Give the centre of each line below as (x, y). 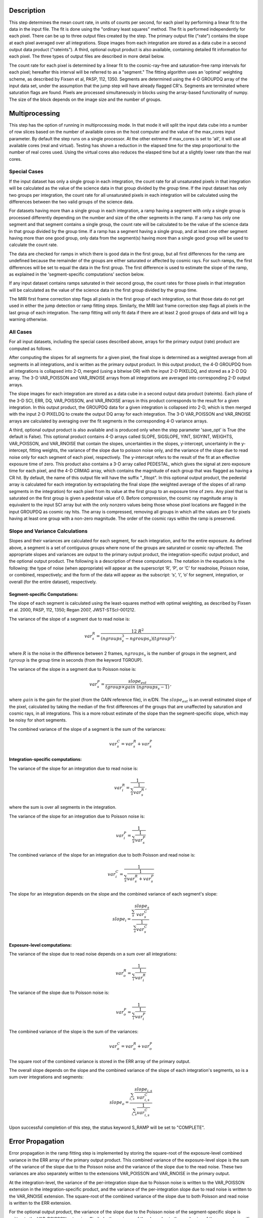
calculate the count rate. (33, 245)
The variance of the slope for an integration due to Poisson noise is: (77, 816)
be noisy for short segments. (38, 720)
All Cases (20, 332)
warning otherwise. (28, 320)
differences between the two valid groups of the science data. (71, 202)
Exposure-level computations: (40, 945)
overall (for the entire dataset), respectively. (53, 582)
